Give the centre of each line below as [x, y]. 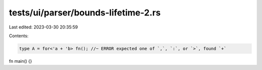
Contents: [19, 36]
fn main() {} [21, 61]
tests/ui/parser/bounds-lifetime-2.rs [85, 13]
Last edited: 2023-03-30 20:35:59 [43, 27]
